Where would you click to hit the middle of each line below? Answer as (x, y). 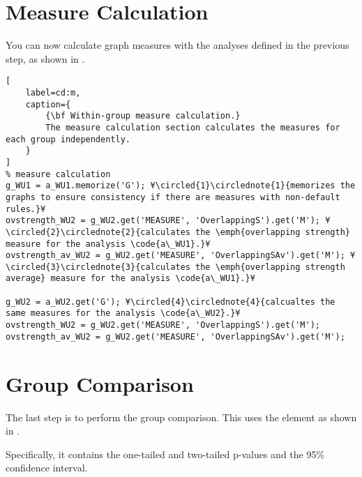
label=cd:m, (53, 92)
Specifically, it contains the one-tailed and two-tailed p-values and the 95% (165, 454)
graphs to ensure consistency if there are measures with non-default (173, 197)
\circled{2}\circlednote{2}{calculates (98, 232)
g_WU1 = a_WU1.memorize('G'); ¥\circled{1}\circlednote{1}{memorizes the (181, 186)
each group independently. (68, 139)
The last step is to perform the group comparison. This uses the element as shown (181, 417)
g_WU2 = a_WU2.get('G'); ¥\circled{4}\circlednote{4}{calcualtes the (171, 302)
